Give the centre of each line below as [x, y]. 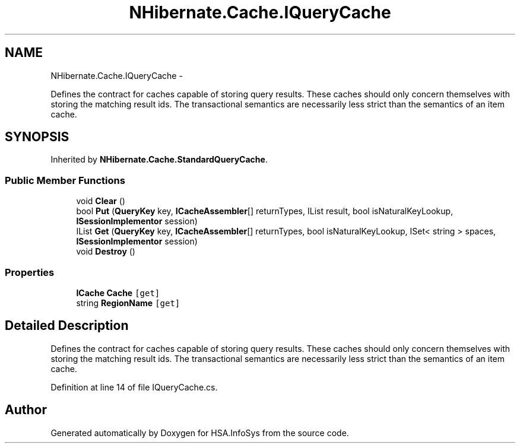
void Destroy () [106, 252]
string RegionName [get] [128, 303]
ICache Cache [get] [118, 293]
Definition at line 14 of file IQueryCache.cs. [134, 387]
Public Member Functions [65, 180]
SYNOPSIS [37, 137]
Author [26, 410]
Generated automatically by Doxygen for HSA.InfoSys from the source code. [200, 433]
